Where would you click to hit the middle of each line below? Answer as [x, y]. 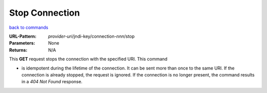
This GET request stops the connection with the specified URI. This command [88, 59]
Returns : [18, 50]
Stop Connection [44, 13]
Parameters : [22, 43]
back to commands [29, 27]
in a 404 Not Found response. [52, 82]
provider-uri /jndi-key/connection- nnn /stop [91, 36]
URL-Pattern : [23, 36]
